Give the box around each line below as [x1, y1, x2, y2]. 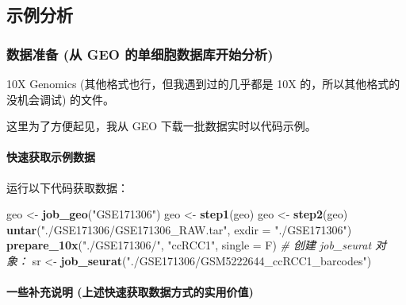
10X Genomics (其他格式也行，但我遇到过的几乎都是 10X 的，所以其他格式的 [6, 75, 400, 91]
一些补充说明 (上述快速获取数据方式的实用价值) [6, 284, 254, 300]
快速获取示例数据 [6, 149, 95, 165]
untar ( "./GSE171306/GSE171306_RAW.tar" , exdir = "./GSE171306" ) [6, 221, 352, 237]
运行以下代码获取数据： [6, 179, 128, 195]
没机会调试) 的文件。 [6, 91, 115, 107]
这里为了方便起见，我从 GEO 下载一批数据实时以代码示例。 [6, 118, 316, 134]
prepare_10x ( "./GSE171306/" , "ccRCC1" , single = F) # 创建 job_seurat [6, 237, 372, 253]
